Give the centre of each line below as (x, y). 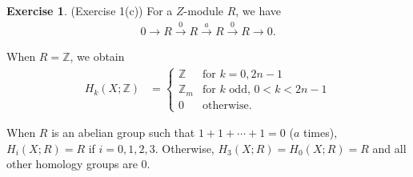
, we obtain (97, 56)
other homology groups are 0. (78, 164)
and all (389, 148)
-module (204, 10)
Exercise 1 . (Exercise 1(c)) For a (90, 10)
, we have (259, 10)
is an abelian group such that (123, 133)
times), (321, 133)
